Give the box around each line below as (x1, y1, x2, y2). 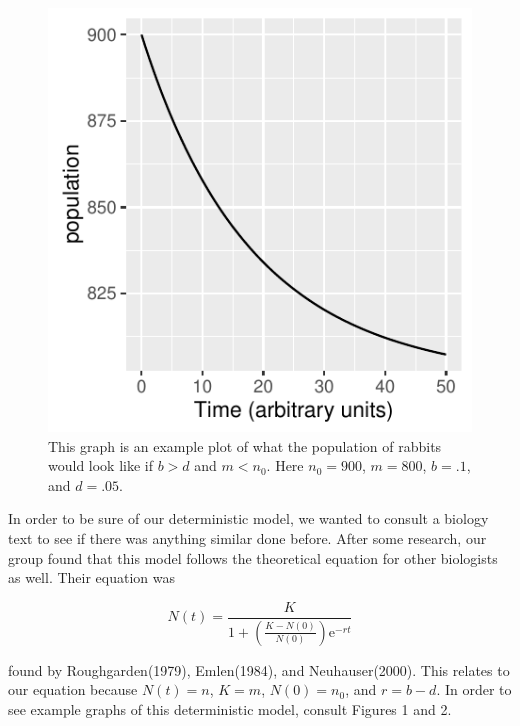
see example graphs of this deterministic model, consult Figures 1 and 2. (8, 698, 452, 719)
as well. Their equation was (8, 567, 176, 588)
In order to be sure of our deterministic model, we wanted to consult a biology (8, 508, 489, 529)
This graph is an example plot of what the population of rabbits (48, 435, 442, 456)
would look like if (48, 455, 154, 476)
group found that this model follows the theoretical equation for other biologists (8, 547, 498, 568)
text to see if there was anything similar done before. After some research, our (8, 527, 487, 548)
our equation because (8, 679, 138, 700)
